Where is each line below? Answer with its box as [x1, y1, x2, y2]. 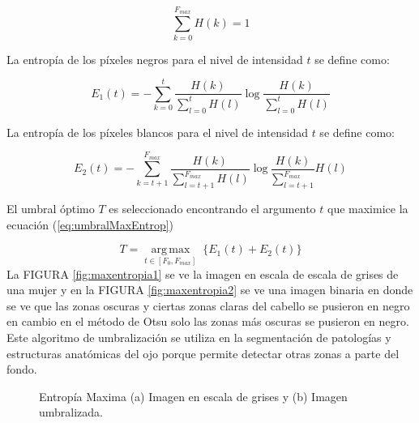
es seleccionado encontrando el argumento [109, 200, 316, 217]
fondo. [6, 361, 37, 378]
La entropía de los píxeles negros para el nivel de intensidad [6, 50, 303, 67]
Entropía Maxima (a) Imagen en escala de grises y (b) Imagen [39, 387, 348, 404]
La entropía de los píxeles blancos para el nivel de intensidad [6, 123, 308, 140]
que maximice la [327, 200, 408, 217]
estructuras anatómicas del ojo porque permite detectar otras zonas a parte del [6, 344, 400, 361]
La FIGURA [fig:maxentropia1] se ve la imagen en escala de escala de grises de [6, 265, 399, 282]
